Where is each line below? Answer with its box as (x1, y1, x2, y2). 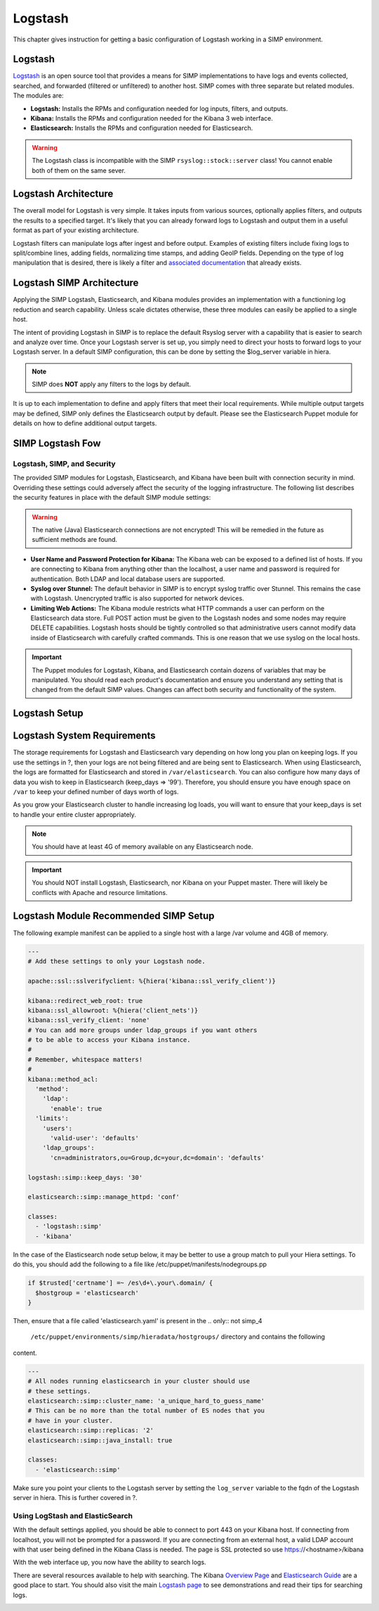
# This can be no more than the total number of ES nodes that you (27, 1407, 265, 1414)
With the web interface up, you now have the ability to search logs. (13, 1558, 206, 1567)
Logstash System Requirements (13, 730, 156, 742)
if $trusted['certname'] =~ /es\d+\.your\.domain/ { (27, 1279, 213, 1287)
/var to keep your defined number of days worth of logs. (13, 787, 179, 796)
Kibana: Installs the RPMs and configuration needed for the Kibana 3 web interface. (30, 114, 273, 123)
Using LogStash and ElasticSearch (13, 1511, 133, 1520)
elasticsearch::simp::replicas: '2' (27, 1426, 154, 1435)
